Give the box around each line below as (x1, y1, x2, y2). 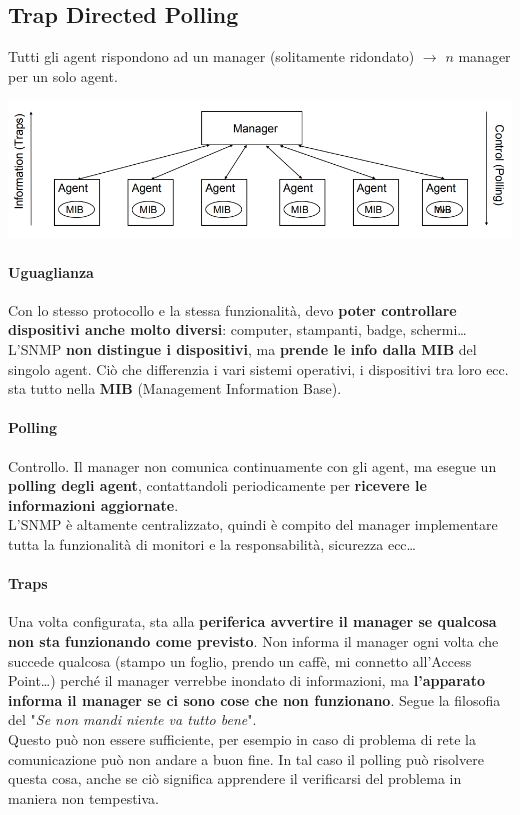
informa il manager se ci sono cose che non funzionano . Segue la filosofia (8, 689, 501, 710)
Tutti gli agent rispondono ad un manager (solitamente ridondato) (8, 46, 415, 67)
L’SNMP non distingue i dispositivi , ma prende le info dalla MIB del (8, 339, 477, 360)
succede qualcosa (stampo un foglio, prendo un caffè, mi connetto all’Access (8, 650, 472, 671)
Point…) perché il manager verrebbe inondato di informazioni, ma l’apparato (8, 670, 485, 691)
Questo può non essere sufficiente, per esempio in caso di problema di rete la (8, 728, 477, 749)
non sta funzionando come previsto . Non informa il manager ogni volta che (8, 630, 499, 651)
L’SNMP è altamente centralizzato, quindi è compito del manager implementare (8, 514, 498, 535)
